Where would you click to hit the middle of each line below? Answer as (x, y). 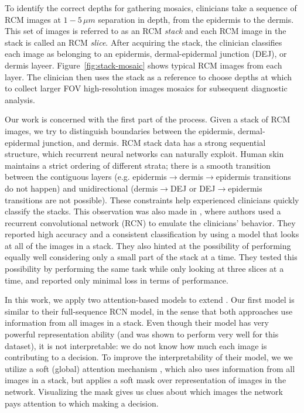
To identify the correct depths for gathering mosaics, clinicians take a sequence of (151, 8)
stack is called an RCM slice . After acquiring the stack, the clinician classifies (144, 42)
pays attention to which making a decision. (82, 403)
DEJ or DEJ (193, 188)
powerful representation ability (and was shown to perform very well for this (142, 334)
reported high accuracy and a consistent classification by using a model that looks (152, 234)
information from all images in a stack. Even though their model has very (137, 322)
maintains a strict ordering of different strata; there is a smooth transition (138, 165)
